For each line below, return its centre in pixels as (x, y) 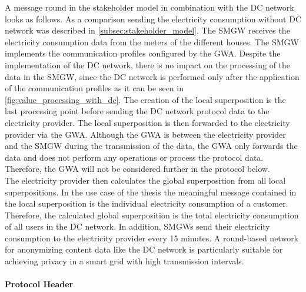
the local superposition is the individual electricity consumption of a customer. (147, 203)
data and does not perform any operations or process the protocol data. (134, 157)
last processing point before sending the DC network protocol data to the (137, 111)
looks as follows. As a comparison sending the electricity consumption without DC (153, 19)
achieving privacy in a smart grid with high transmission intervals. (124, 261)
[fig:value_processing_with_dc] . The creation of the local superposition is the (145, 99)
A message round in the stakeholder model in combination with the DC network (149, 7)
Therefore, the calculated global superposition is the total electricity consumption (152, 215)
